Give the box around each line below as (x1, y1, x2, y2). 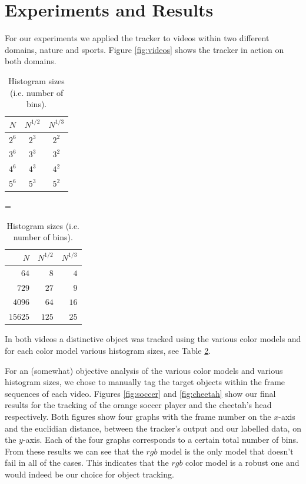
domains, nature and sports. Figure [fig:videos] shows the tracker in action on (5, 43, 284, 55)
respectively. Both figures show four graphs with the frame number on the (5, 410, 271, 422)
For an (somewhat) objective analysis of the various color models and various (5, 364, 283, 376)
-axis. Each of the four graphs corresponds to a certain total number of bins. (22, 433, 298, 446)
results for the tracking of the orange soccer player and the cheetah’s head (5, 399, 272, 411)
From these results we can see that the (5, 445, 144, 457)
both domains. (5, 55, 56, 67)
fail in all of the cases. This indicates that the (5, 456, 169, 469)
